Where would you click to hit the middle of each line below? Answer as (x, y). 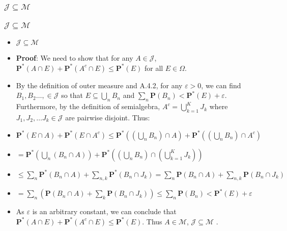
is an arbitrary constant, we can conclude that (104, 211)
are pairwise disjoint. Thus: (108, 117)
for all (154, 68)
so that (72, 95)
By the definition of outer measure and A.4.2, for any (99, 85)
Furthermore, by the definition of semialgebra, (88, 106)
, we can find (221, 85)
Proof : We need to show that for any (75, 58)
